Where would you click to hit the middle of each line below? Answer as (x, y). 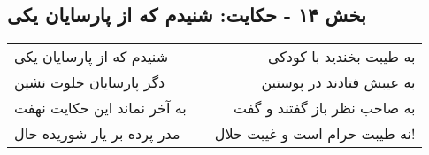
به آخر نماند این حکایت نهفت (100, 108)
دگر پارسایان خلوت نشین (90, 82)
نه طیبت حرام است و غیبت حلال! (315, 134)
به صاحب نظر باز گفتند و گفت (325, 108)
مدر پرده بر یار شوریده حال (97, 134)
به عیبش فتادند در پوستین (338, 82)
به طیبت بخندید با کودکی (341, 57)
